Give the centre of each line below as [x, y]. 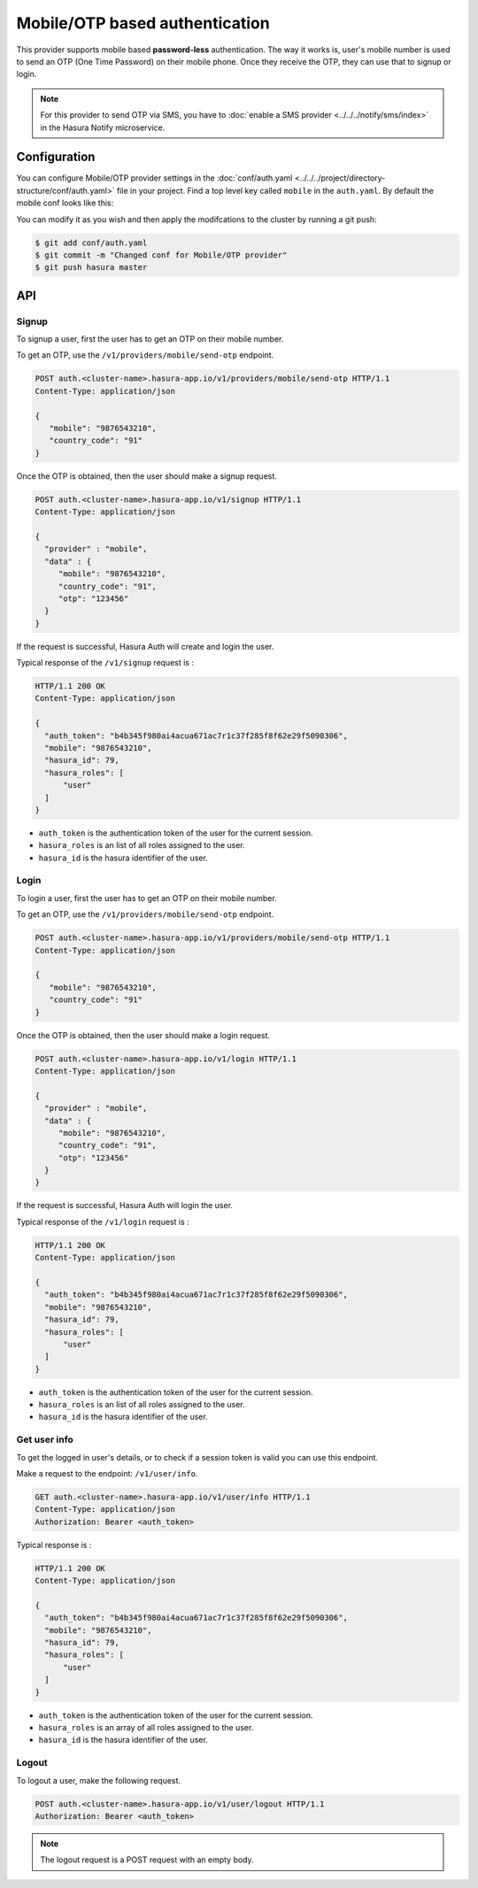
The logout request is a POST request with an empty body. [147, 1860]
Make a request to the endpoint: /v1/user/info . [107, 1474]
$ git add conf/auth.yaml [91, 243]
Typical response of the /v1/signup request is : [105, 663]
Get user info [45, 1440]
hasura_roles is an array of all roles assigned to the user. [146, 1728]
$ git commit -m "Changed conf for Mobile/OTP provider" [161, 255]
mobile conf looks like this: [65, 203]
